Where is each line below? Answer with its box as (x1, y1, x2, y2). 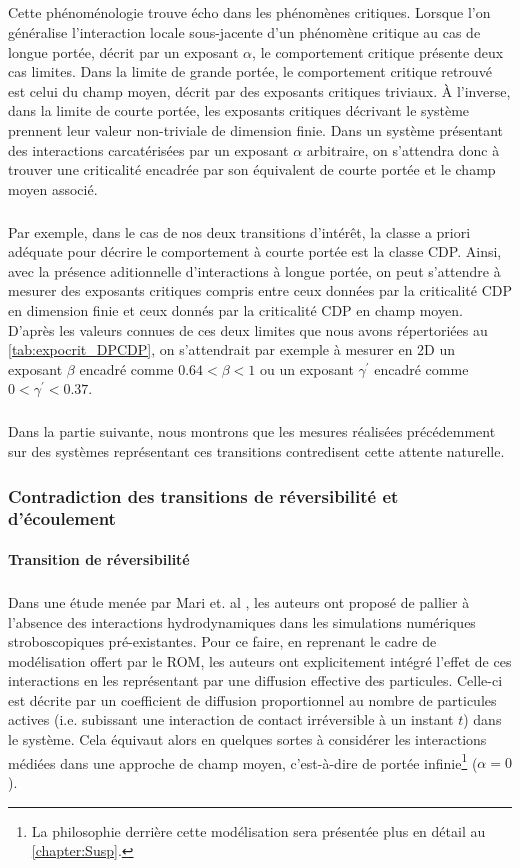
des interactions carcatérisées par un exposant (8, 139, 289, 160)
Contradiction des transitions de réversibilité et (8, 483, 399, 508)
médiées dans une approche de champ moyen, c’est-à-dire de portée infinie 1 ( (8, 749, 478, 773)
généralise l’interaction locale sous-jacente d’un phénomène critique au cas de (8, 21, 481, 42)
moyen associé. (8, 178, 98, 199)
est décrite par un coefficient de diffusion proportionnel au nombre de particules (8, 689, 497, 710)
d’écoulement (8, 506, 116, 531)
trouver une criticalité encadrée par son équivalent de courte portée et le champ (8, 159, 496, 180)
